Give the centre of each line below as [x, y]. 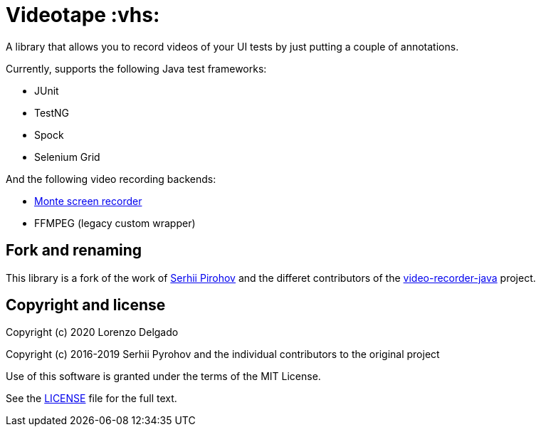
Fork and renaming [74, 251]
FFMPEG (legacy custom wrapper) [115, 223]
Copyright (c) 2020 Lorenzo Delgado [92, 332]
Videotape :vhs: [83, 15]
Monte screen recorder [88, 201]
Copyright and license [86, 305]
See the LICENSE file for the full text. [91, 399]
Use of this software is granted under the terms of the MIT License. [163, 376]
